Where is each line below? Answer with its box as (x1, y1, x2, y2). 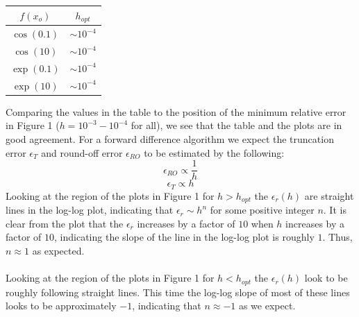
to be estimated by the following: (144, 145, 285, 160)
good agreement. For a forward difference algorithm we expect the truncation (6, 132, 334, 146)
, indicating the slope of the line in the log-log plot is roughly (54, 230, 315, 244)
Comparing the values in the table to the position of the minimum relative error (6, 104, 347, 119)
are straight (304, 188, 354, 203)
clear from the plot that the (6, 216, 124, 230)
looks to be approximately (6, 298, 117, 313)
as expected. (32, 243, 85, 257)
